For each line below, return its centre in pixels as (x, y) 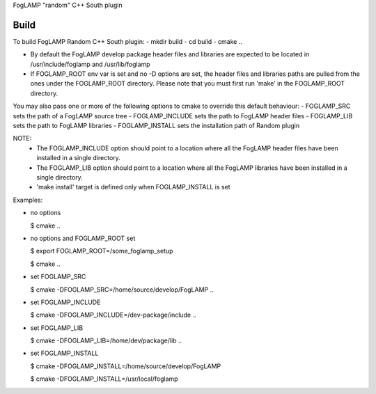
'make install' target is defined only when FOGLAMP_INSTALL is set (133, 187)
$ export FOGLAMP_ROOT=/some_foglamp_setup (102, 251)
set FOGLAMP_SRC (58, 277)
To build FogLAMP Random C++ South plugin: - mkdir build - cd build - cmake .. (128, 41)
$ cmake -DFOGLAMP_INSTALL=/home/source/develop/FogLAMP (126, 366)
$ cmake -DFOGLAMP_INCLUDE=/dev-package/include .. (113, 315)
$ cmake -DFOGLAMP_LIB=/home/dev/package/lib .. (106, 340)
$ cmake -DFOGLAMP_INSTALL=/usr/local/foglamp (104, 379)
